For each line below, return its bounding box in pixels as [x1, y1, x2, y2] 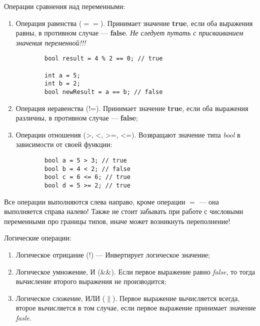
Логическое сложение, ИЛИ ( [15, 292, 105, 303]
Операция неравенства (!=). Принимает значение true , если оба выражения [15, 102, 248, 113]
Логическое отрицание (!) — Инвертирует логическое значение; [15, 249, 210, 260]
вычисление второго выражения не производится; [15, 276, 166, 286]
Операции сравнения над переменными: [4, 1, 125, 11]
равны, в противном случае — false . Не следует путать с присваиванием [15, 27, 243, 38]
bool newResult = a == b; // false [44, 88, 163, 95]
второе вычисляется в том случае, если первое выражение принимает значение [15, 302, 256, 313]
